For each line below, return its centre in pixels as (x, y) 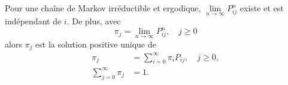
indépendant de (33, 21)
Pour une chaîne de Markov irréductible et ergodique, (103, 8)
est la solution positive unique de (96, 44)
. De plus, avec (94, 21)
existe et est (262, 8)
